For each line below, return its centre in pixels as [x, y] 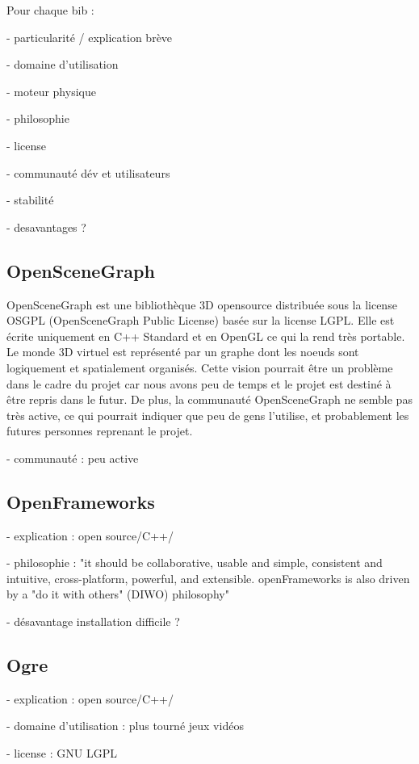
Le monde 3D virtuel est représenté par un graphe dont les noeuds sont [183, 352]
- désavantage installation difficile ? [93, 621]
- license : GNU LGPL [62, 753]
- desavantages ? [46, 227]
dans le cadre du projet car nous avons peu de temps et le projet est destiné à [199, 383]
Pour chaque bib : [50, 10]
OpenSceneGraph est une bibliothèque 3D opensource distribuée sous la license [202, 304]
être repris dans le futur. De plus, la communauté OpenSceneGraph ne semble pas [209, 399]
